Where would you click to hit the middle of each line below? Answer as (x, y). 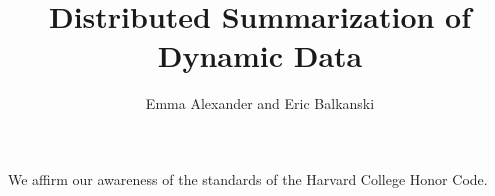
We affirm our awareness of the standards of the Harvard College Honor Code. (248, 178)
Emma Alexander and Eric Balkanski (260, 103)
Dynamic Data (260, 55)
